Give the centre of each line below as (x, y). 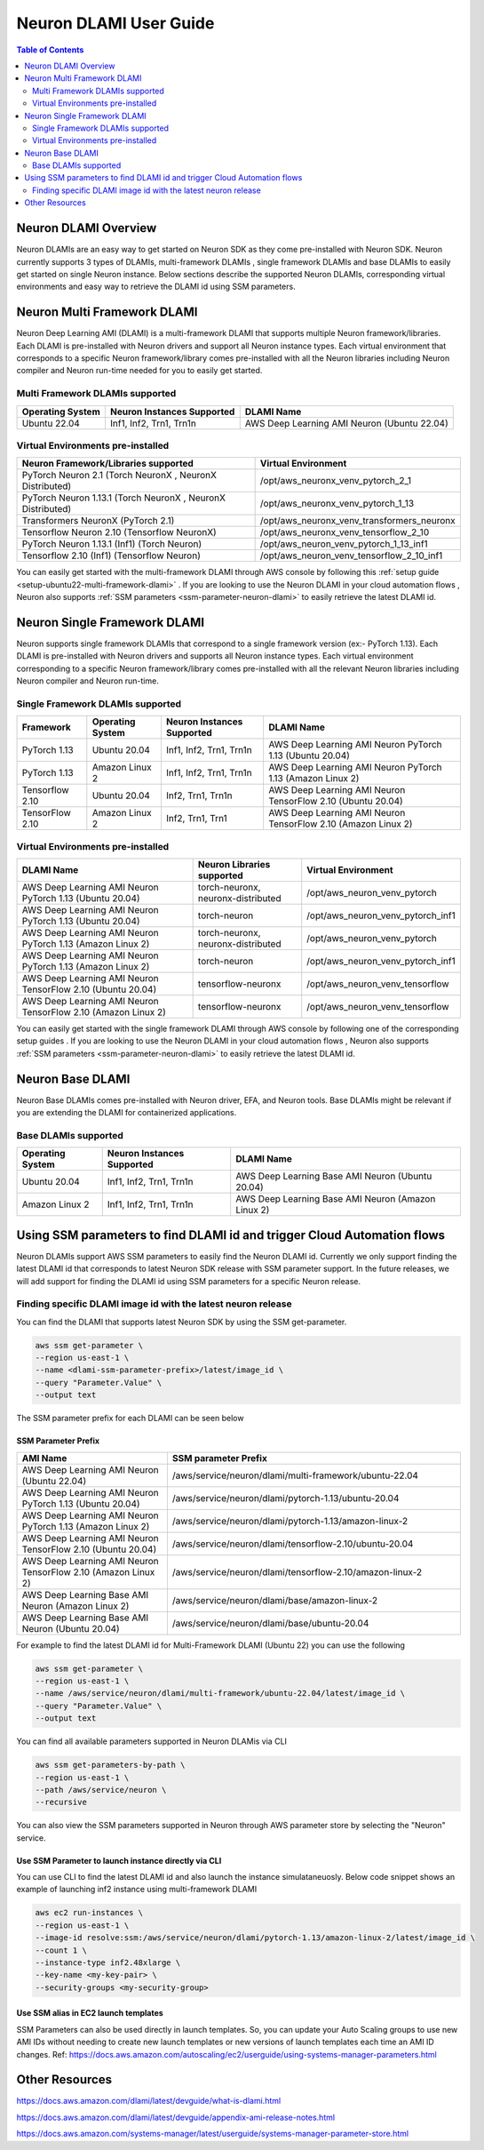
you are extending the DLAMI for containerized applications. (127, 1113)
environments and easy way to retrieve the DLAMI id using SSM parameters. (156, 287)
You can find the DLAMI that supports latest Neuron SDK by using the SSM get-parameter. (182, 1322)
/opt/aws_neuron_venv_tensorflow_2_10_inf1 (351, 555)
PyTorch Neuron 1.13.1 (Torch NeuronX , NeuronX (124, 498)
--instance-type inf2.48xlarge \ (108, 1963)
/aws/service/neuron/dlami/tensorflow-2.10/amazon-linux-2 (297, 1571)
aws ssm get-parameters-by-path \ (110, 1765)
